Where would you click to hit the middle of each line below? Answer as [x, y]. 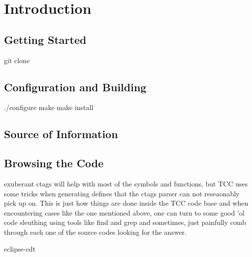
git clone [17, 60]
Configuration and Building [75, 87]
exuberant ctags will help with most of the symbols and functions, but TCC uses [126, 183]
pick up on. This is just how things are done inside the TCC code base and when [126, 203]
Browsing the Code [54, 163]
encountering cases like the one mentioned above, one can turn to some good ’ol [124, 212]
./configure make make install [49, 107]
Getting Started [45, 39]
